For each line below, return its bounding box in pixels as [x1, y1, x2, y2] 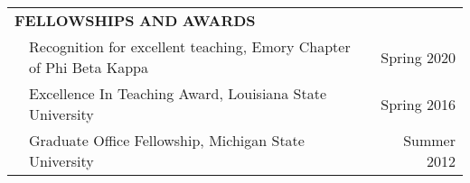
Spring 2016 [381, 93, 456, 114]
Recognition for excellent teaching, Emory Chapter [29, 36, 351, 57]
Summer [403, 130, 456, 151]
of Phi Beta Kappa [29, 57, 149, 78]
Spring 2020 [381, 46, 456, 68]
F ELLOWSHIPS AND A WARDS [14, 10, 256, 31]
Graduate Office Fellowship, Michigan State [29, 130, 305, 151]
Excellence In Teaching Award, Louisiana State [29, 83, 327, 104]
